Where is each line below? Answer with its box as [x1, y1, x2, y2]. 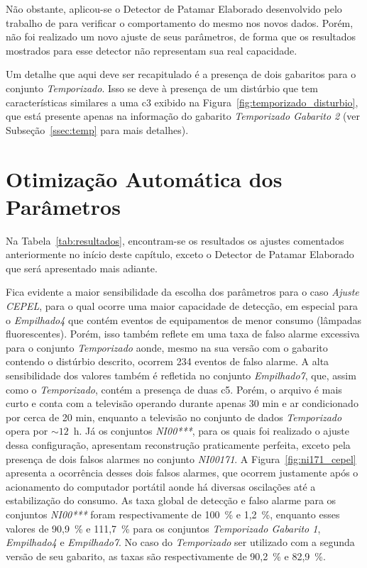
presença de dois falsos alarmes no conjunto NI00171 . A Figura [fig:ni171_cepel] [6, 451, 356, 466]
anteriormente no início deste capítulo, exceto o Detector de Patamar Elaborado [6, 247, 354, 262]
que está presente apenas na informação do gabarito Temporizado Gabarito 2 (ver [6, 108, 361, 123]
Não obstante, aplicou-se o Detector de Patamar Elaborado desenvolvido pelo [6, 1, 342, 16]
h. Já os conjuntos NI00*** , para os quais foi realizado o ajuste [73, 423, 349, 438]
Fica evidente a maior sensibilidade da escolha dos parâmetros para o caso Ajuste [6, 284, 359, 299]
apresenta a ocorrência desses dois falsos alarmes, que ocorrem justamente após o [6, 465, 358, 480]
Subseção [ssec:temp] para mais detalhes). [6, 122, 189, 137]
